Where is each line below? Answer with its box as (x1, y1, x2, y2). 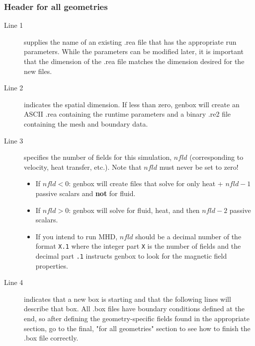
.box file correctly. (24, 333, 79, 343)
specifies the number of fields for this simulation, (24, 152, 172, 162)
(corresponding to (189, 152, 244, 162)
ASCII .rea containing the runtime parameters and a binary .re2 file (24, 109, 231, 119)
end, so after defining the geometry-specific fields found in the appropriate (24, 313, 250, 323)
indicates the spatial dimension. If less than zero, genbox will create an (24, 99, 240, 109)
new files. (24, 66, 52, 76)
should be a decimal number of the (135, 231, 242, 241)
